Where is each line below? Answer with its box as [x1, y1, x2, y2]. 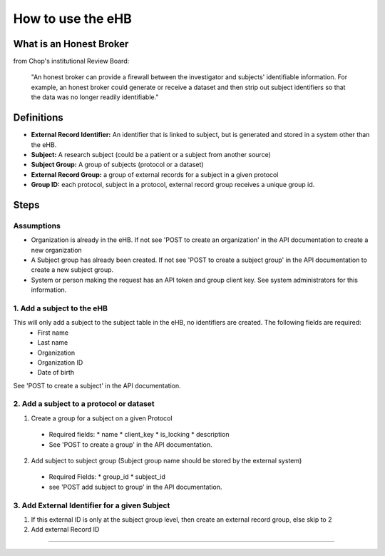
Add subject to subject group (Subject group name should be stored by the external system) [31, 457, 302, 465]
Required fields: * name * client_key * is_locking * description [48, 430, 230, 439]
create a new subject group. [31, 266, 114, 274]
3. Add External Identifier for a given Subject [13, 500, 170, 510]
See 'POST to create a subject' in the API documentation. [13, 381, 181, 390]
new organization [31, 246, 82, 254]
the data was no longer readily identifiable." [31, 93, 159, 101]
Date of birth [37, 368, 75, 377]
